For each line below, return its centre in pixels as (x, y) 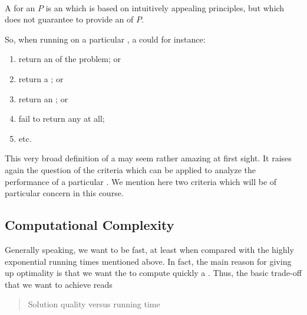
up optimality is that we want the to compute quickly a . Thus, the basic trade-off (153, 273)
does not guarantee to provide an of (69, 19)
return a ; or (41, 78)
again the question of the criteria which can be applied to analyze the (130, 169)
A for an (20, 7)
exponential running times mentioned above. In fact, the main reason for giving (148, 261)
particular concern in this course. (64, 193)
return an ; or (43, 98)
